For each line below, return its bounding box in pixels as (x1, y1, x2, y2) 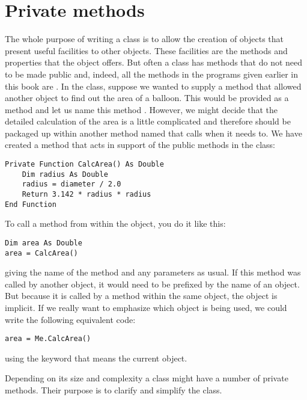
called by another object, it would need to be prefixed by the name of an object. (5, 277, 300, 290)
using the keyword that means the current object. (5, 351, 187, 364)
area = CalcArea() (5, 248, 78, 257)
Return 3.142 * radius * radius (22, 190, 151, 199)
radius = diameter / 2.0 (22, 180, 121, 189)
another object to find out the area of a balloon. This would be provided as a (5, 91, 289, 104)
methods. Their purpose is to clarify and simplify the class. (5, 384, 222, 396)
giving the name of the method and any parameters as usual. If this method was (5, 266, 301, 278)
